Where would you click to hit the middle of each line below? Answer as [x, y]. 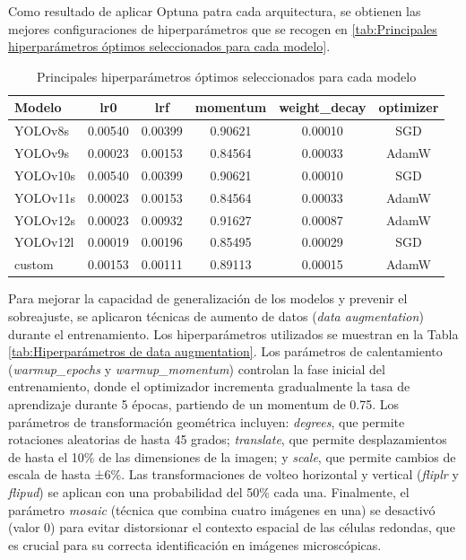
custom [34, 264]
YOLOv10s [45, 175]
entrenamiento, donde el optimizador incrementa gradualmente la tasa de [209, 386]
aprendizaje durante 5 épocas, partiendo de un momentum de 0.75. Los [204, 403]
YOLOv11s [45, 197]
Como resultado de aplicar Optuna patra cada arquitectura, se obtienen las [215, 11]
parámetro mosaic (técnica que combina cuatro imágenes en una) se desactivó [222, 509]
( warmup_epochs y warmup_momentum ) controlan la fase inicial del [197, 368]
